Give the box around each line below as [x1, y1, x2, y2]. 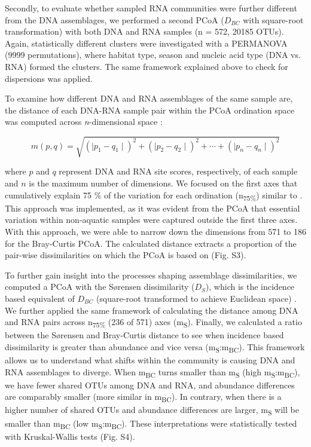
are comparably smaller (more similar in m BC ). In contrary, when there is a [5, 390, 282, 405]
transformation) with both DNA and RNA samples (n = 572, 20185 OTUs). [5, 25, 284, 38]
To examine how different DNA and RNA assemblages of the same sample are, [5, 92, 293, 105]
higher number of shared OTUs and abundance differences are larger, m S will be [5, 403, 299, 418]
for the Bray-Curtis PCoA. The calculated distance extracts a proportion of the [5, 237, 297, 249]
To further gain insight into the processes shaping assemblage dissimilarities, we [5, 268, 297, 281]
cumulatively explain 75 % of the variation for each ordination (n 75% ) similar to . [5, 188, 303, 203]
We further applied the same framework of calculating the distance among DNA [5, 304, 298, 316]
